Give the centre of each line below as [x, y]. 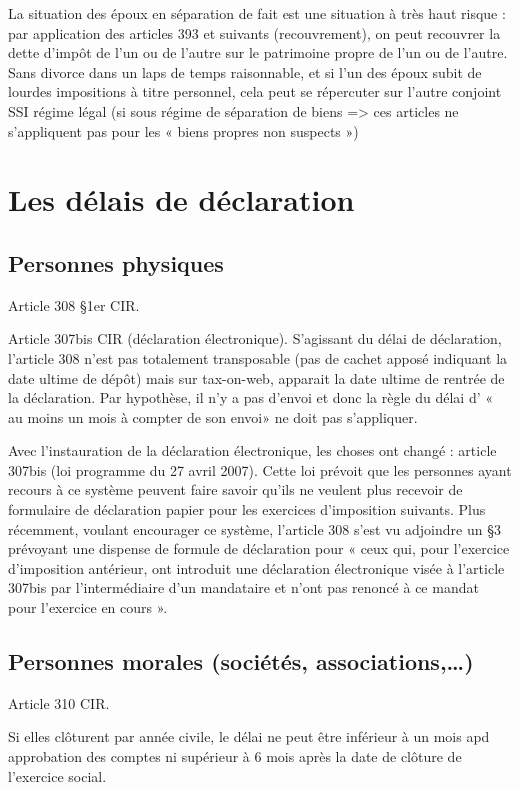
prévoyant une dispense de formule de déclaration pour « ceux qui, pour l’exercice [259, 548]
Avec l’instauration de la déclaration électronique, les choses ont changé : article [252, 450]
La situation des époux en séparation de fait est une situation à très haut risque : [257, 13]
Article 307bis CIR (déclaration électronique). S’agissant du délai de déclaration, [255, 338]
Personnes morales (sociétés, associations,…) [241, 661]
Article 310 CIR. [59, 702]
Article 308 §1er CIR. [74, 304]
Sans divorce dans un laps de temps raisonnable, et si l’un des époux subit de [245, 71]
